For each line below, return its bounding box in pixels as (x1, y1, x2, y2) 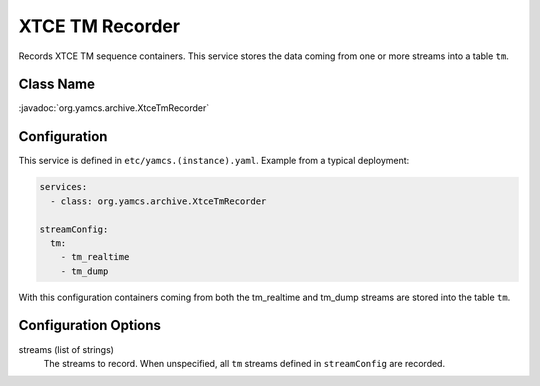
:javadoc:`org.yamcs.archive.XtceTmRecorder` (18, 102, 210, 114)
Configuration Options (18, 317, 162, 334)
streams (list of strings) (18, 343, 115, 355)
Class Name (18, 76, 95, 93)
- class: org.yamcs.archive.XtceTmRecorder (50, 195, 267, 207)
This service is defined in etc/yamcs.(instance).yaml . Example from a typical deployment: (18, 155, 410, 167)
